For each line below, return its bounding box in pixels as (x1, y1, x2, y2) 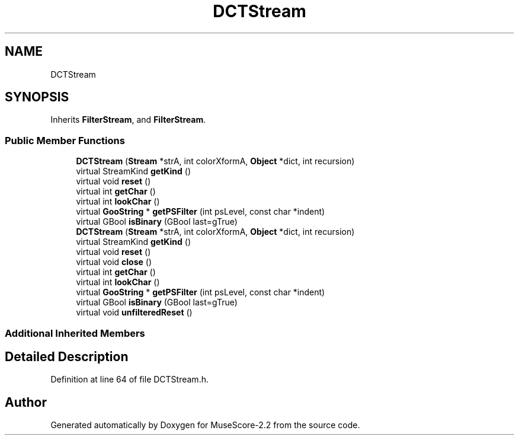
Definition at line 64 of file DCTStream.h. (50, 374, 209, 385)
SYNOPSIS (5, 90, 69, 105)
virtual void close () (76, 257, 152, 267)
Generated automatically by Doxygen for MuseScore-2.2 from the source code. (50, 420, 360, 431)
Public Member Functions (5, 134, 125, 146)
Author (5, 394, 47, 410)
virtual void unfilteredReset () (76, 307, 193, 318)
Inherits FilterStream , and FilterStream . (50, 114, 206, 125)
